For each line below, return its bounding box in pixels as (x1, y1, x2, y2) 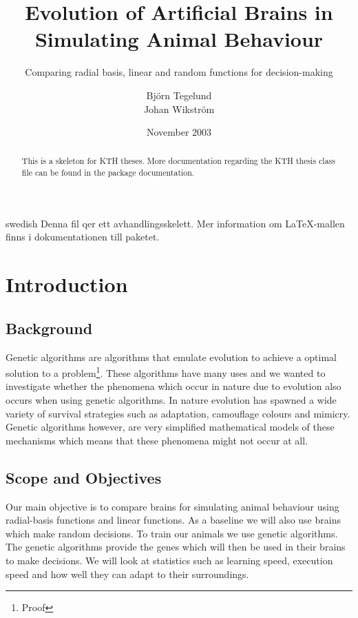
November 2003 (146, 125, 212, 139)
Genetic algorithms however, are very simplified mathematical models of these (6, 420, 335, 434)
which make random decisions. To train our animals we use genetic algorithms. (6, 526, 338, 540)
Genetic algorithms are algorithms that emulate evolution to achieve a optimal (6, 349, 337, 364)
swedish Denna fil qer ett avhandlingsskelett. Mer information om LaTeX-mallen (6, 216, 345, 230)
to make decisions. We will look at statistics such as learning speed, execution (6, 553, 333, 567)
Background (6, 317, 93, 338)
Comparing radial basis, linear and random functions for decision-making (25, 65, 333, 79)
